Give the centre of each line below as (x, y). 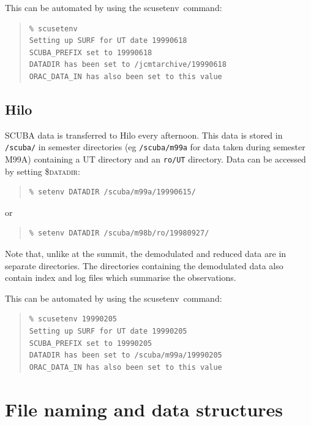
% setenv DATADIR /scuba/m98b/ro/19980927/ (119, 233)
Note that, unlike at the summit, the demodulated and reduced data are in (146, 254)
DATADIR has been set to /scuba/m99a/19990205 (126, 355)
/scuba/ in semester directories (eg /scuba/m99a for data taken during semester (155, 147)
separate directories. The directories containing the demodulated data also (144, 265)
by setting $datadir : (43, 171)
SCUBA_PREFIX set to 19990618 (91, 52)
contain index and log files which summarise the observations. (121, 278)
